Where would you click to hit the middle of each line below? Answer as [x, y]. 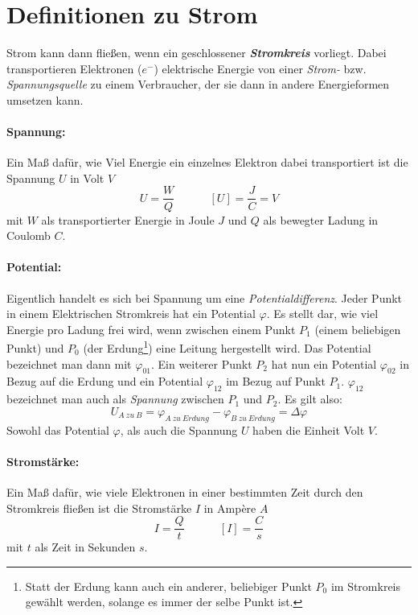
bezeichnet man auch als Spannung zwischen [115, 399]
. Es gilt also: [310, 399]
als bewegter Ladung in [321, 219]
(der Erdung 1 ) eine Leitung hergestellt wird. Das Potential [227, 347]
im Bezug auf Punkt [276, 381]
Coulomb [29, 235]
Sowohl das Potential [58, 429]
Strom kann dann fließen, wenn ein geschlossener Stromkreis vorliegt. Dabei [197, 53]
